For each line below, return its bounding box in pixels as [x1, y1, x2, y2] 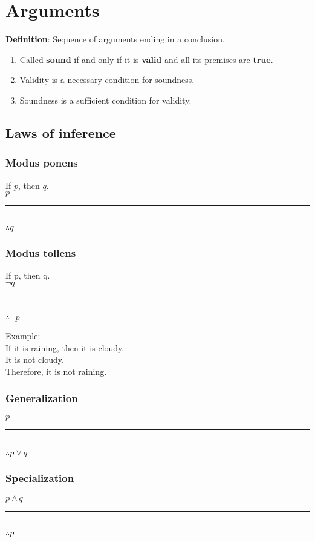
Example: [5, 329, 41, 342]
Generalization [5, 391, 78, 406]
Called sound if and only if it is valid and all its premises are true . [19, 53, 273, 65]
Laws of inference [5, 123, 116, 142]
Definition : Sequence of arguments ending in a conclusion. [5, 33, 225, 45]
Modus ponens [5, 155, 78, 170]
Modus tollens [5, 245, 76, 260]
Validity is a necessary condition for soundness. [19, 73, 195, 86]
